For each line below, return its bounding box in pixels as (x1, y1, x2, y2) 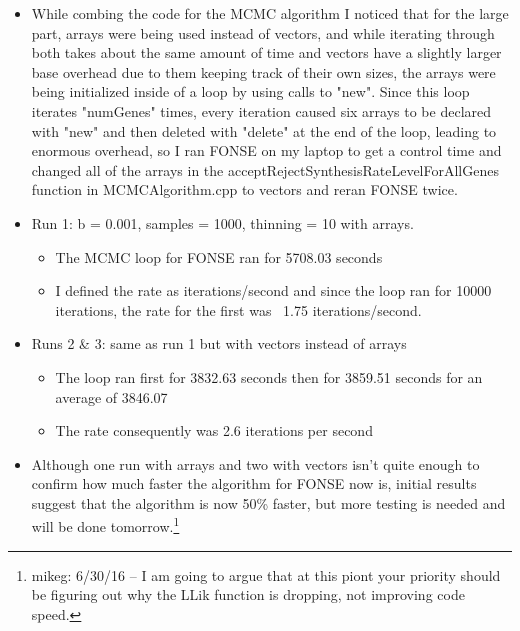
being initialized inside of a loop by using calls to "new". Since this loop (31, 81, 470, 102)
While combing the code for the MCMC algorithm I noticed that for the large (31, 3, 509, 23)
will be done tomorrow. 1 (31, 513, 180, 537)
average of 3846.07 (55, 386, 168, 407)
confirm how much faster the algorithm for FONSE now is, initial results (31, 473, 477, 494)
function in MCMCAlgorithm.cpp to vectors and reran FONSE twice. (31, 179, 458, 200)
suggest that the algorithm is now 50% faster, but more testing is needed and (31, 492, 506, 513)
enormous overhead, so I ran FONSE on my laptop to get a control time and (31, 140, 502, 161)
